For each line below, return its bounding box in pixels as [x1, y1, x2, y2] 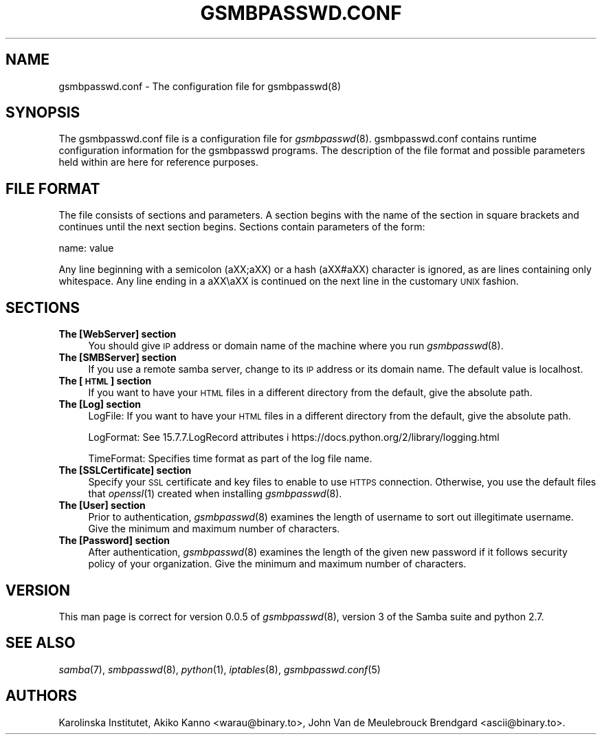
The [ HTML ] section [58, 375, 152, 387]
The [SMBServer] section [58, 351, 177, 364]
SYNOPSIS [5, 104, 80, 122]
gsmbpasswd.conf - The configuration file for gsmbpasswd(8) [58, 80, 341, 92]
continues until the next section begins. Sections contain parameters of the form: [58, 221, 425, 233]
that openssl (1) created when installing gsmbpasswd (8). [88, 488, 342, 500]
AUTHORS [5, 687, 78, 705]
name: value [58, 242, 114, 254]
